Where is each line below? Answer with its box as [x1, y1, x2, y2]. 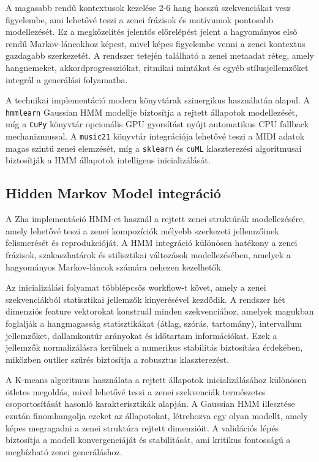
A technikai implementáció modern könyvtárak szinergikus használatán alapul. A [6, 94, 310, 106]
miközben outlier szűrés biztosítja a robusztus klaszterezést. [6, 352, 230, 365]
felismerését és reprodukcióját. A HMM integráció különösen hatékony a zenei [6, 236, 298, 249]
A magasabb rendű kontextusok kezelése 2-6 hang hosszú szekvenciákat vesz [6, 1, 291, 13]
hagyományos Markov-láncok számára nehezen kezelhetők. [6, 260, 223, 273]
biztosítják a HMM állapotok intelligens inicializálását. [6, 154, 211, 166]
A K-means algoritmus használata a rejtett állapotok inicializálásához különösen [6, 373, 307, 386]
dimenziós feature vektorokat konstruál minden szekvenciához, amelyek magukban [6, 305, 314, 318]
